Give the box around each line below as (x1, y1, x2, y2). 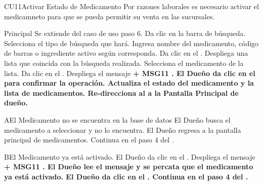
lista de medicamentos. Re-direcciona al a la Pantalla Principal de (4, 87, 239, 98)
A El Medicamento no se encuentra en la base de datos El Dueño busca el (4, 114, 231, 125)
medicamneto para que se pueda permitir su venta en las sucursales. (4, 11, 215, 21)
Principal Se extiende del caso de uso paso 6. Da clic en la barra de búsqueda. (4, 28, 246, 39)
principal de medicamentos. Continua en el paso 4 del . (4, 134, 174, 145)
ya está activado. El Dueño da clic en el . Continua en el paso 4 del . (4, 171, 248, 181)
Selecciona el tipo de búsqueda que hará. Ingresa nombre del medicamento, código (4, 38, 259, 48)
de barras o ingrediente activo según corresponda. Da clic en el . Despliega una (4, 48, 248, 58)
